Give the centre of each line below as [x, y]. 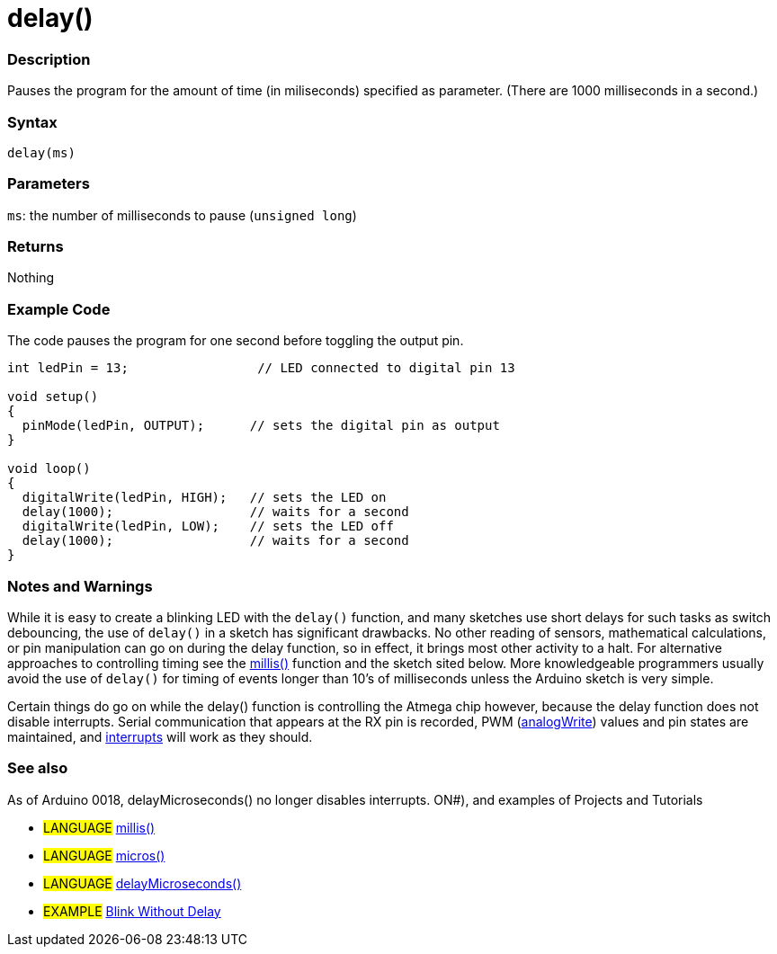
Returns [36, 246]
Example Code [59, 309]
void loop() [49, 469]
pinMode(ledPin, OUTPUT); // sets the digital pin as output [261, 426]
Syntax [32, 122]
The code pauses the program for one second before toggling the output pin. [236, 341]
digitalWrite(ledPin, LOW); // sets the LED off [208, 526]
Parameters [49, 184]
